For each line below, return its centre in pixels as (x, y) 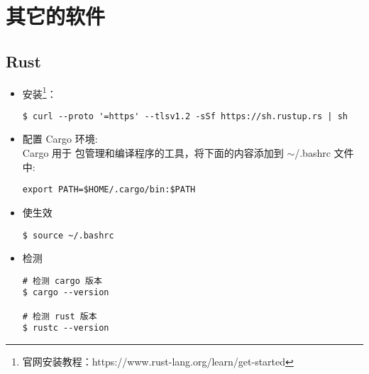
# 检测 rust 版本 (60, 316)
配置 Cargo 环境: (60, 139)
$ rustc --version (66, 328)
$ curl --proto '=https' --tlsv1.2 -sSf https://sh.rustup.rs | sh (185, 116)
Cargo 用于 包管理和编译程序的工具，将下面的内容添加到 (153, 153)
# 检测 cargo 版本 (62, 281)
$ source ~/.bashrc (68, 235)
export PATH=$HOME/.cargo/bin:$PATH (109, 190)
